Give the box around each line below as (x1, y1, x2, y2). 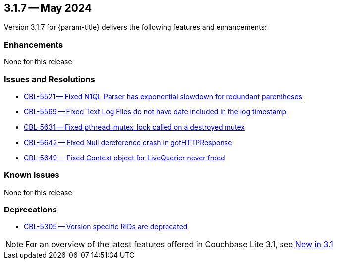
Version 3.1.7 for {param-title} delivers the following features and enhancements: (4, 23, 267, 32)
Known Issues (4, 170, 59, 180)
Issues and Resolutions (4, 74, 95, 84)
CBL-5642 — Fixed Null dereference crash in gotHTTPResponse (24, 138, 232, 147)
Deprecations (4, 205, 57, 215)
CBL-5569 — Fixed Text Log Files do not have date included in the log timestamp (24, 107, 287, 116)
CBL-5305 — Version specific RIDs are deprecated (24, 222, 188, 231)
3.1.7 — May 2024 (4, 2, 92, 14)
